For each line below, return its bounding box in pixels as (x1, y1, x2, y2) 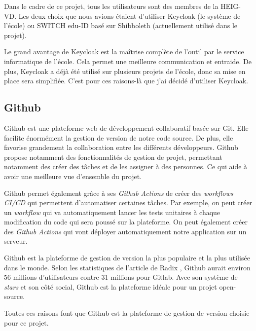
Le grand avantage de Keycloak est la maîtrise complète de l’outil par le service (4, 46, 244, 57)
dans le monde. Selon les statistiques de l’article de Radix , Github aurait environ (4, 262, 251, 272)
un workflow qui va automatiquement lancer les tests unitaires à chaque (4, 207, 220, 217)
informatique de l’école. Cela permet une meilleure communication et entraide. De (4, 56, 252, 66)
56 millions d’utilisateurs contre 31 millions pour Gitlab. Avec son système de (4, 272, 238, 282)
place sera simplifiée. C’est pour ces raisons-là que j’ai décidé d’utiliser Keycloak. (4, 75, 248, 86)
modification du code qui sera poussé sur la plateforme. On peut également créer (4, 217, 248, 227)
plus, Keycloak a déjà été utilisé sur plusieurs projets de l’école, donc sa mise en (4, 66, 246, 76)
